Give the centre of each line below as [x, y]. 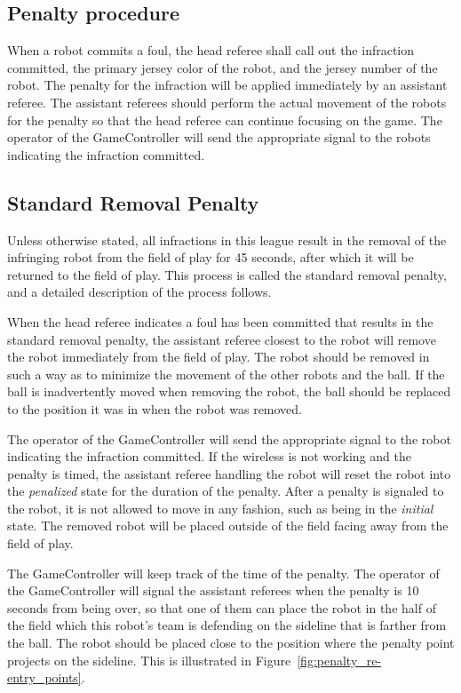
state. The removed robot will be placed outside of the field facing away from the [228, 526]
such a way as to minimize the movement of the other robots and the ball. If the [226, 374]
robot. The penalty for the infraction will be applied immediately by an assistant [227, 85]
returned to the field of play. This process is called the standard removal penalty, [227, 274]
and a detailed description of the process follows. [139, 292]
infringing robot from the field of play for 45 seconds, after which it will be [211, 257]
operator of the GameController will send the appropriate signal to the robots [219, 137]
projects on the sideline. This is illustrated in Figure [149, 660]
